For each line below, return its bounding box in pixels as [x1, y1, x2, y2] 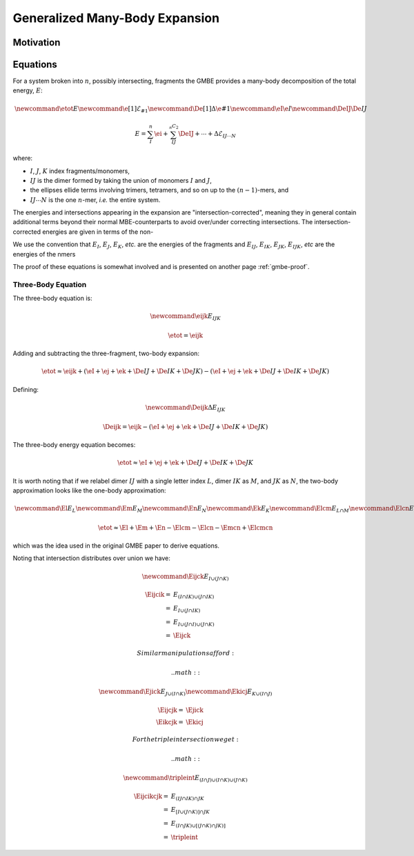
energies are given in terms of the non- [42, 228, 154, 236]
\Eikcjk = [156, 718, 184, 726]
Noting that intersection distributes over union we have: [12, 554, 170, 562]
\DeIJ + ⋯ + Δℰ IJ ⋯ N [178, 130, 236, 139]
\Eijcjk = [157, 706, 184, 714]
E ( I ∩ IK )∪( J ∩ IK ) [172, 590, 215, 600]
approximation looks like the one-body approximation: [12, 486, 166, 495]
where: [12, 154, 33, 162]
